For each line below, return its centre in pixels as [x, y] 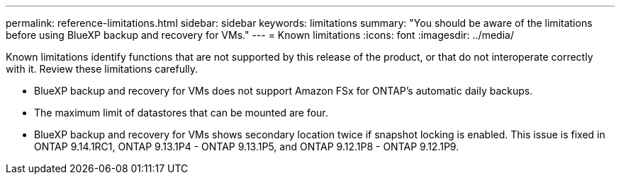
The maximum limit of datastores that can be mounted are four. [181, 113]
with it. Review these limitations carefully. [102, 69]
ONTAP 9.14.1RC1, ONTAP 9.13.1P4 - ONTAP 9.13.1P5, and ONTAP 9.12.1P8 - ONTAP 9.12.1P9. [247, 146]
